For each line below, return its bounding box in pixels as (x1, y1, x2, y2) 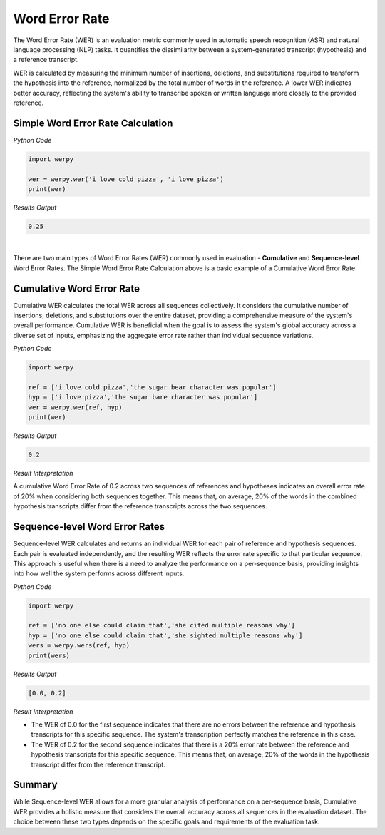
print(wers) (28, 651, 71, 660)
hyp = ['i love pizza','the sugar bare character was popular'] (28, 393, 258, 401)
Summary (13, 779, 58, 791)
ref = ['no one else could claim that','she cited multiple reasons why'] (28, 621, 296, 630)
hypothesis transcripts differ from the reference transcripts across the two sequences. (13, 502, 267, 511)
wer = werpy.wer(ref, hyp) (28, 403, 123, 411)
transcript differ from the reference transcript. (31, 760, 165, 769)
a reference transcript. (13, 56, 79, 64)
